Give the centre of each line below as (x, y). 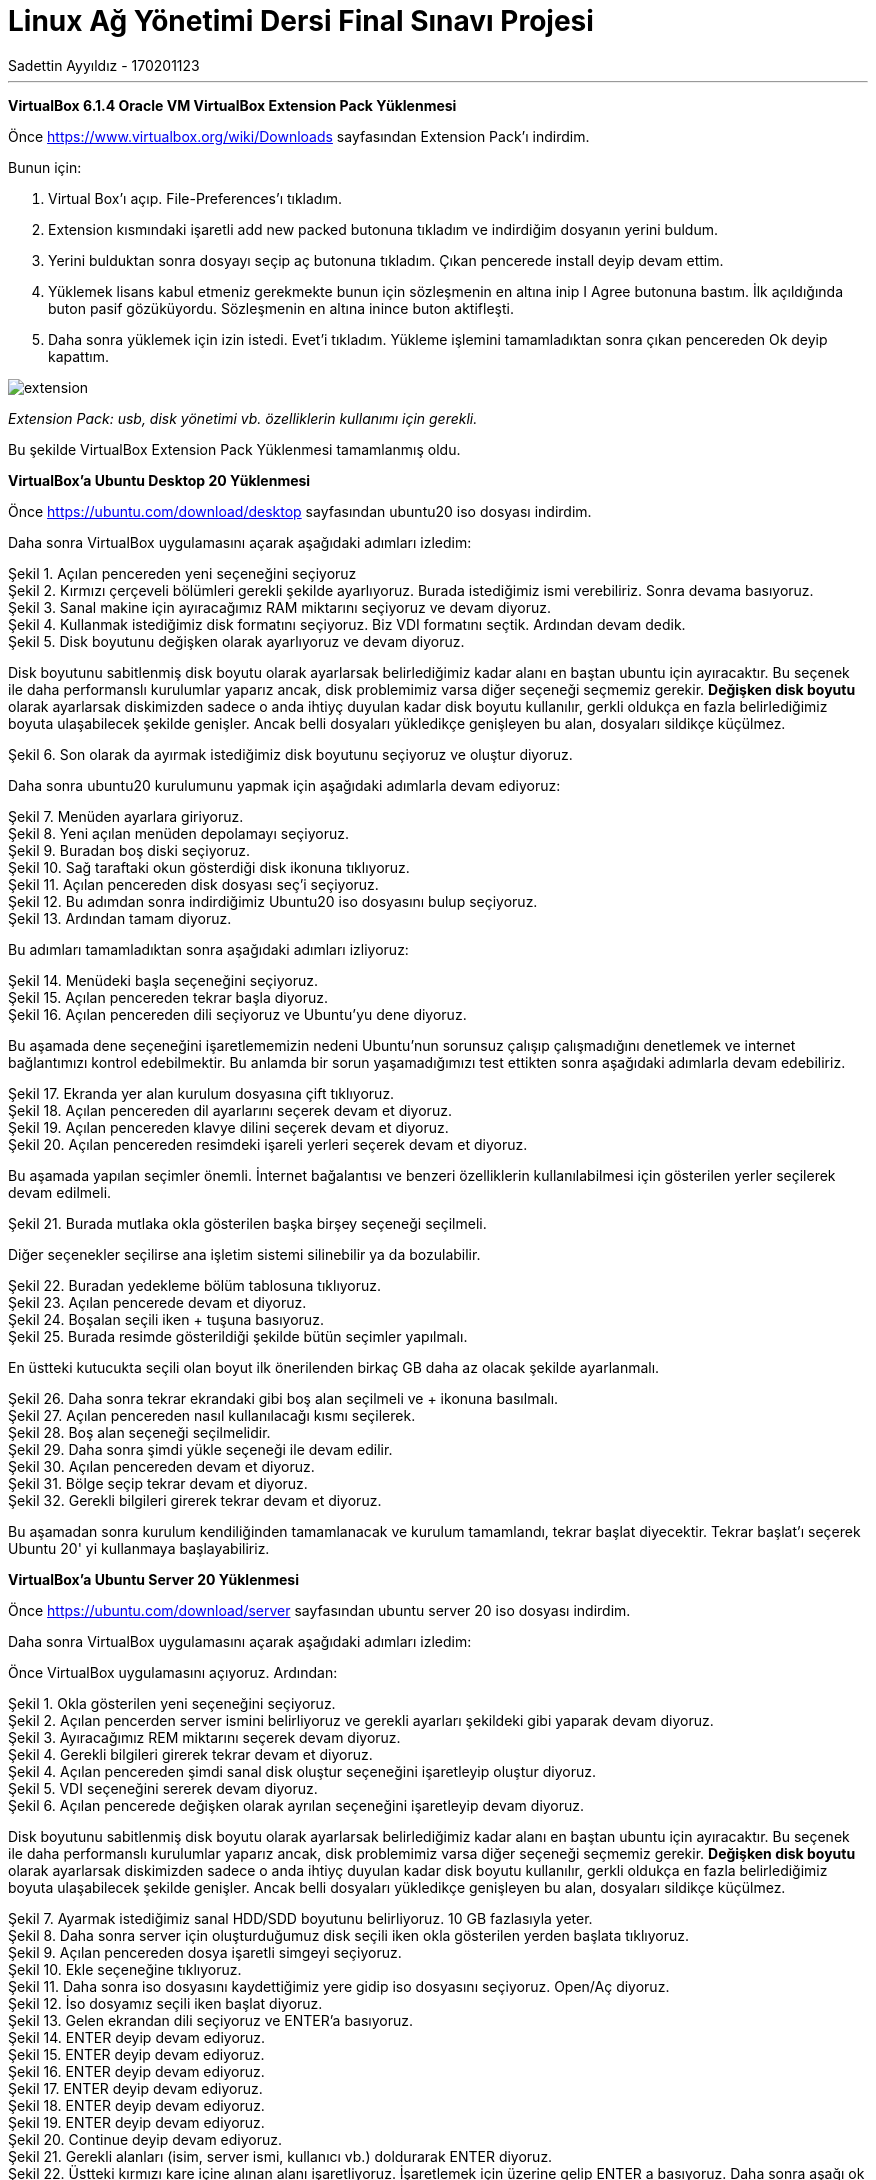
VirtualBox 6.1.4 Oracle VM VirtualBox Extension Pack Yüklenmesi (232, 105)
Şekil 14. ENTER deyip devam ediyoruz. (137, 2037)
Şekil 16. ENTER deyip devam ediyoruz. (136, 2071)
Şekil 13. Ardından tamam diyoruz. (120, 918)
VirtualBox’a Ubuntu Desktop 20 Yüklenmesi (159, 480)
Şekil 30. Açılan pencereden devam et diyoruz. (161, 1466)
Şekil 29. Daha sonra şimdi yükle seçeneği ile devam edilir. (200, 1449)
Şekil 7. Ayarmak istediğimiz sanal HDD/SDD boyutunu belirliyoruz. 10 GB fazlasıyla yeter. (300, 1918)
